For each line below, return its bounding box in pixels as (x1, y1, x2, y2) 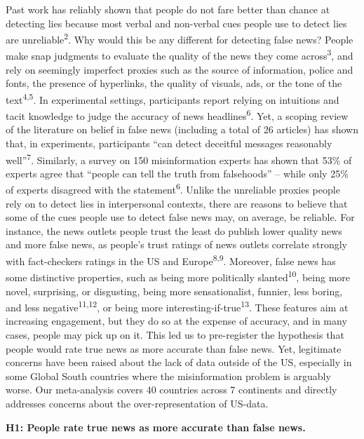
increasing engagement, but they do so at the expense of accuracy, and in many (6, 313, 347, 328)
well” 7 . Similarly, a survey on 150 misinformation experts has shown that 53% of (6, 150, 352, 167)
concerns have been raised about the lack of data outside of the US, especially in (6, 355, 352, 370)
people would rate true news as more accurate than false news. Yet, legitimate (6, 341, 342, 356)
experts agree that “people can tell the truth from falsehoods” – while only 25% (6, 166, 349, 180)
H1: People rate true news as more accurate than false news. (6, 419, 306, 434)
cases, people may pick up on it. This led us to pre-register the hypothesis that (6, 327, 344, 342)
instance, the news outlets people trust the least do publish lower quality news (6, 223, 342, 238)
